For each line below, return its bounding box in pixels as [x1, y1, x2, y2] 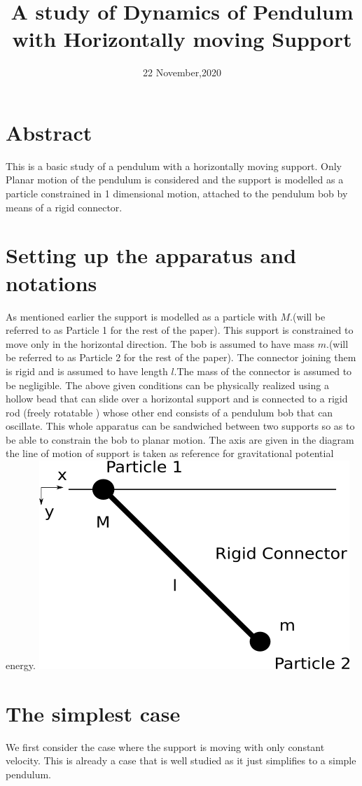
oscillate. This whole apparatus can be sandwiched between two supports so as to [6, 419, 355, 433]
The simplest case [6, 699, 181, 727]
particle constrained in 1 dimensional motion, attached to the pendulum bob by [6, 186, 348, 201]
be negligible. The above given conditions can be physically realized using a [6, 377, 329, 392]
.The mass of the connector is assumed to [174, 363, 352, 378]
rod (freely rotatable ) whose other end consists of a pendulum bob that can [6, 405, 333, 419]
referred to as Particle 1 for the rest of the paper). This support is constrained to [6, 323, 354, 337]
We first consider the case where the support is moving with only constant [6, 739, 325, 754]
